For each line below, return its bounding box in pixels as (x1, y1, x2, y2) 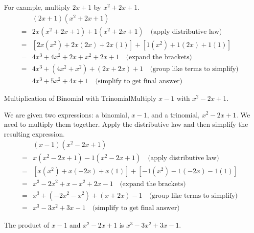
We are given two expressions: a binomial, (4, 109, 129, 119)
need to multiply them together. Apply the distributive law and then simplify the (4, 119, 248, 129)
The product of (4, 219, 49, 230)
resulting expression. (4, 128, 65, 139)
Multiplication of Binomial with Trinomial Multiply (4, 93, 157, 103)
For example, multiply (4, 2, 70, 12)
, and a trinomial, (147, 109, 200, 119)
